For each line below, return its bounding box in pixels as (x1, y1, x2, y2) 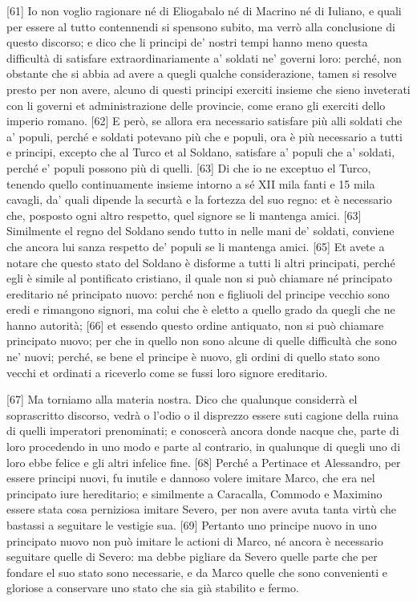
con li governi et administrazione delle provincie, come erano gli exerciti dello (6, 96, 386, 113)
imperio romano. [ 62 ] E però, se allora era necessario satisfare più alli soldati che (6, 112, 403, 129)
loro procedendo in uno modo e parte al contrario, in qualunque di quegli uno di (6, 438, 401, 455)
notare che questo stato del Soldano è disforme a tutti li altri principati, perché (6, 254, 395, 270)
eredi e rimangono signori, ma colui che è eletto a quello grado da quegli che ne (6, 301, 395, 318)
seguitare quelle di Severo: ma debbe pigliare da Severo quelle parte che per (6, 548, 378, 565)
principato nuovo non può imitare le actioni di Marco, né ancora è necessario (6, 532, 383, 549)
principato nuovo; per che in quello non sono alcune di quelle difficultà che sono (6, 332, 397, 349)
